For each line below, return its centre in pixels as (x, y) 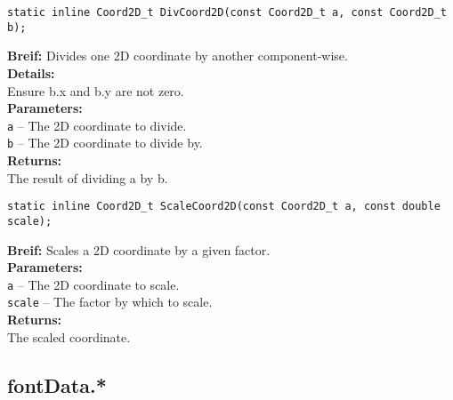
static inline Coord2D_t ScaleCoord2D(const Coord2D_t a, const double (224, 207)
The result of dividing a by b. (88, 177)
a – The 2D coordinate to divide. (97, 125)
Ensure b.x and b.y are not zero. (96, 90)
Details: (31, 72)
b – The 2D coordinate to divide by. (105, 143)
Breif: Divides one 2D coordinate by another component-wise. (178, 56)
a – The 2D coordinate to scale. (93, 284)
